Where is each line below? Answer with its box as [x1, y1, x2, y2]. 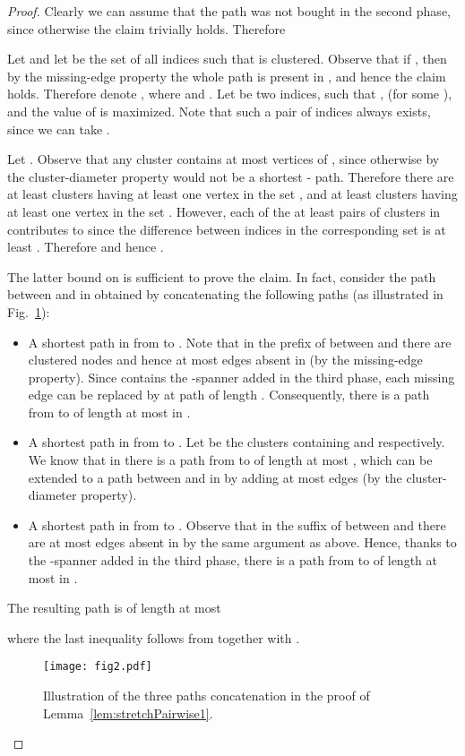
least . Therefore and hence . [7, 237, 164, 256]
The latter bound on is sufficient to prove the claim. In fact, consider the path [7, 267, 436, 286]
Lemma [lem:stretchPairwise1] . [43, 703, 213, 722]
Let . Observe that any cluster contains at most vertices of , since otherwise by [7, 150, 440, 168]
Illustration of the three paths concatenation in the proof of [43, 686, 370, 705]
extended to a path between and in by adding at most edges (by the [28, 468, 402, 486]
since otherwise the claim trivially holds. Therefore [7, 19, 286, 38]
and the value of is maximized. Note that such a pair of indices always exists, [7, 101, 431, 120]
